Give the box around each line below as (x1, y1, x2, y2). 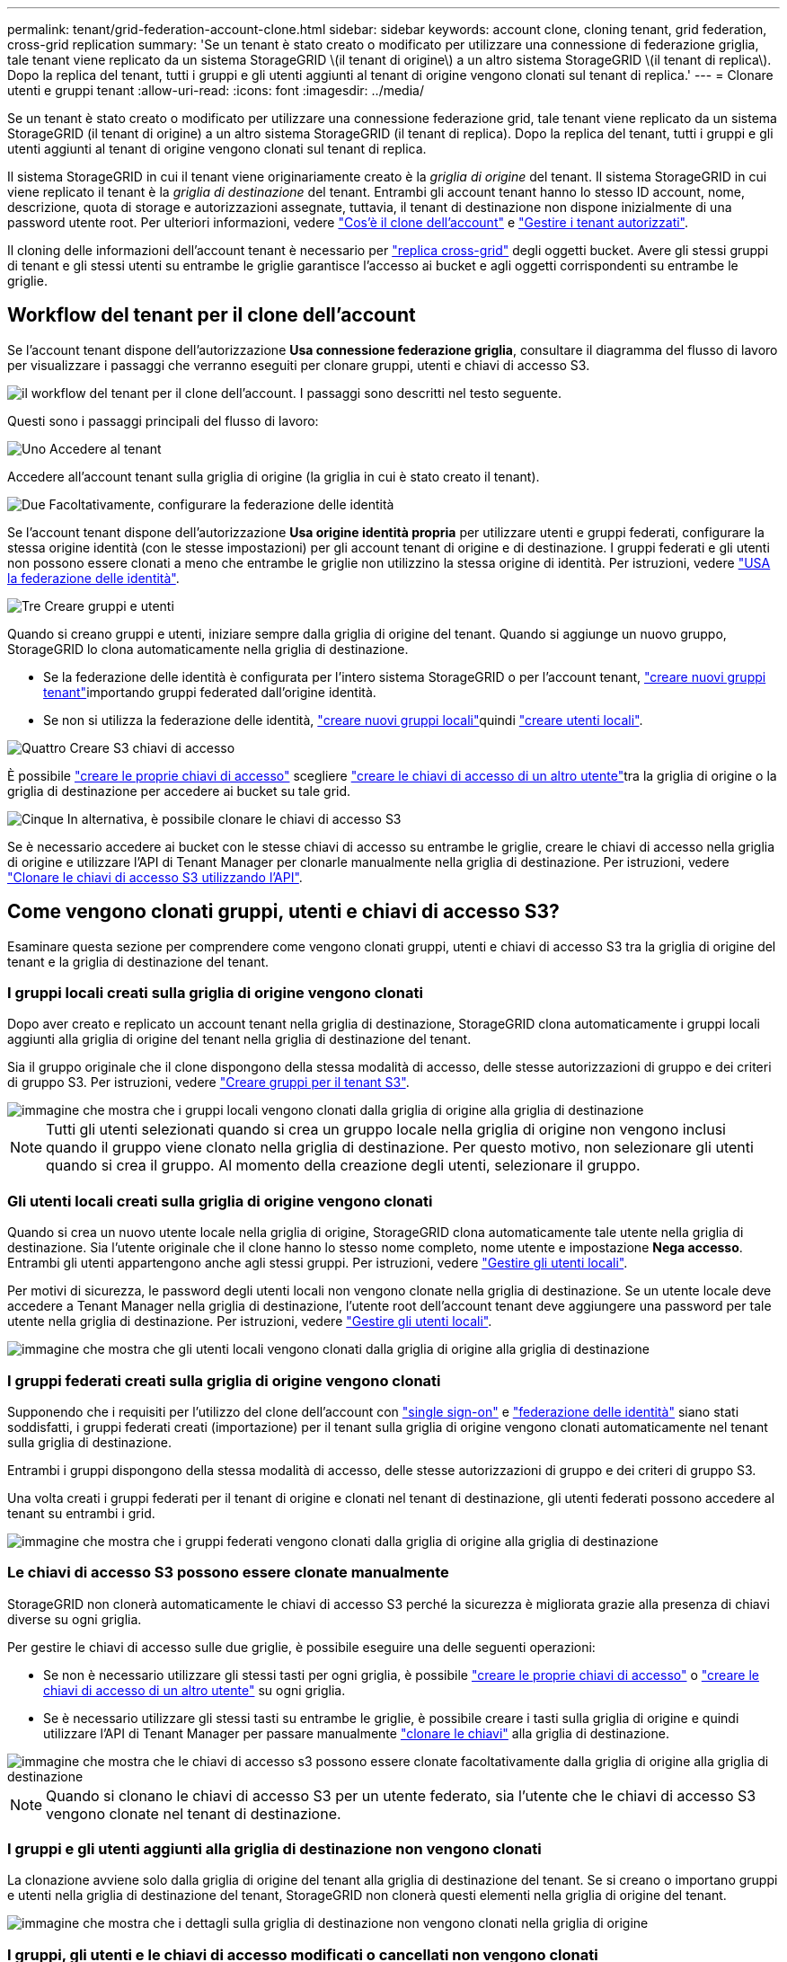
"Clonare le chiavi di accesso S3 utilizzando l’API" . (7, 869, 303, 885)
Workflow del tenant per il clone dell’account (7, 304, 416, 327)
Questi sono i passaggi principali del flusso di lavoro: (7, 412, 319, 429)
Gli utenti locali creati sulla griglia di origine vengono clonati (7, 1191, 433, 1210)
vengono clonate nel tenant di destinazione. (46, 1804, 341, 1823)
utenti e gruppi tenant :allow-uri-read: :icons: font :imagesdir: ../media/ (7, 83, 424, 98)
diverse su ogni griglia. (7, 1611, 142, 1627)
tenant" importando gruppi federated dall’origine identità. (43, 684, 376, 700)
